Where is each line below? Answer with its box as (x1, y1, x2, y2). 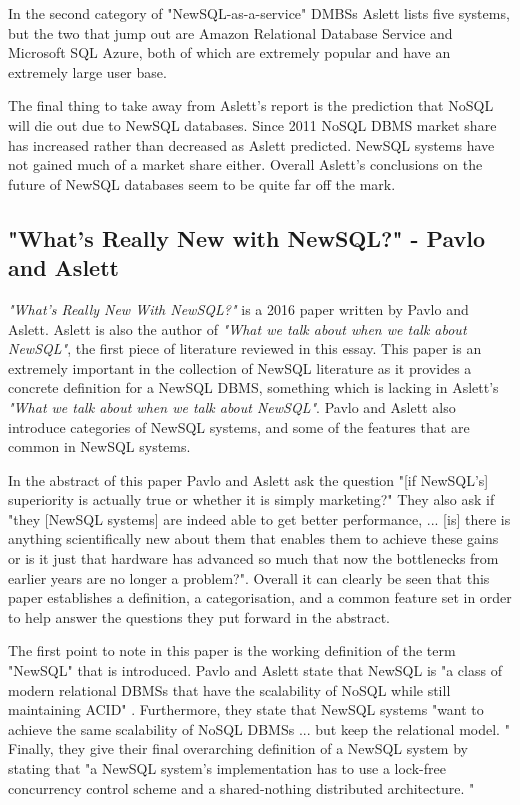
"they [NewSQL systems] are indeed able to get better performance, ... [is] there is (8, 508, 511, 529)
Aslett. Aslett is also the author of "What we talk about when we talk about (8, 318, 467, 339)
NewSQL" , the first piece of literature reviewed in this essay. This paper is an (8, 338, 482, 359)
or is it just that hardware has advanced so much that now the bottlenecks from (8, 548, 499, 569)
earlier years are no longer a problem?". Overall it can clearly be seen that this (8, 567, 490, 588)
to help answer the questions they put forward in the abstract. (8, 606, 390, 627)
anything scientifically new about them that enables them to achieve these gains (8, 528, 499, 549)
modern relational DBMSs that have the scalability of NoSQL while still (8, 679, 451, 700)
